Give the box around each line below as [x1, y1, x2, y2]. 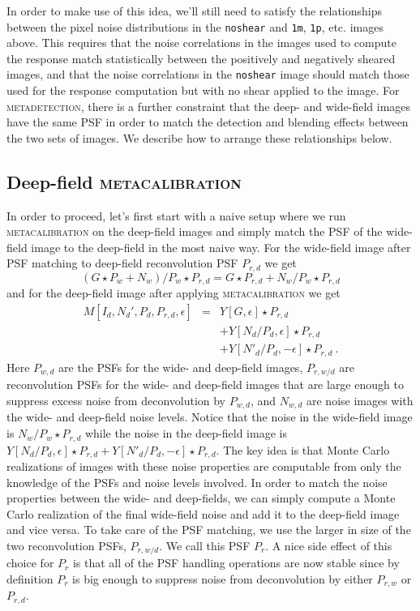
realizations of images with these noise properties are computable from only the [6, 457, 401, 474]
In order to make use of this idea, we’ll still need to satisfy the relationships [6, 2, 383, 19]
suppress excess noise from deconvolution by [6, 392, 226, 408]
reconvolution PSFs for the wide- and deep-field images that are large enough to [6, 376, 404, 393]
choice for [6, 554, 54, 571]
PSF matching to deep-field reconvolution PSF [6, 254, 238, 271]
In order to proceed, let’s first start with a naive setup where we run [6, 207, 346, 224]
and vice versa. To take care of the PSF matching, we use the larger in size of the [6, 521, 411, 538]
